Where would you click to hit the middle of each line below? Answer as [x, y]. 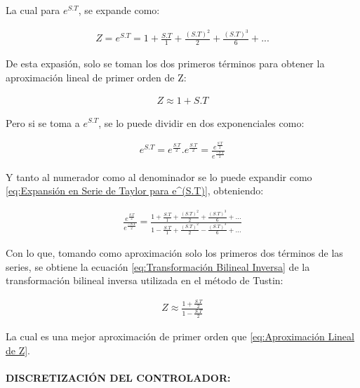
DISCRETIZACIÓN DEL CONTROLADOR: [118, 377]
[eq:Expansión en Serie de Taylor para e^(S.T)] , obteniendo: [135, 190]
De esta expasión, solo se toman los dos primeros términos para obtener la [165, 63]
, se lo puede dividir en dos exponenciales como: [201, 122]
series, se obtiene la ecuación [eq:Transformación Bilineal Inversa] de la [158, 266]
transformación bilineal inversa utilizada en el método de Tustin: [145, 280]
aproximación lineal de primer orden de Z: [96, 77]
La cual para [33, 10]
